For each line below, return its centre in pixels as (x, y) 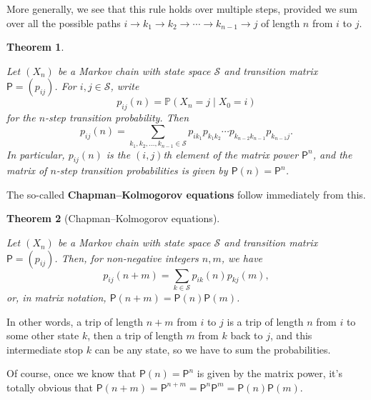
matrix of (27, 170)
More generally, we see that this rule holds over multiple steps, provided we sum (182, 9)
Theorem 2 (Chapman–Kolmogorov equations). (113, 218)
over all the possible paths (64, 22)
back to (247, 335)
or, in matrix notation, (56, 297)
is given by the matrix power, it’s (269, 373)
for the (21, 117)
